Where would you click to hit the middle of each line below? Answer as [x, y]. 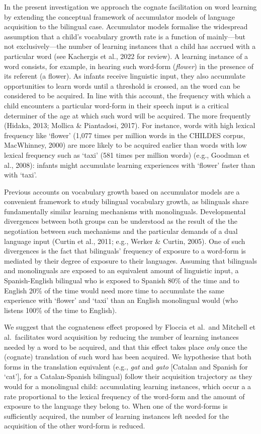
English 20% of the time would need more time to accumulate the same [114, 290]
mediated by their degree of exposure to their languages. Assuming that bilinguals [131, 260]
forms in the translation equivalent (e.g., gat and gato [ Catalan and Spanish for [126, 366]
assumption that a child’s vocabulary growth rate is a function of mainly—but [125, 36]
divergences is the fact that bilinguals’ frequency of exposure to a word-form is [125, 251]
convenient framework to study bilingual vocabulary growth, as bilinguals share [126, 201]
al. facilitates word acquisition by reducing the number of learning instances [121, 337]
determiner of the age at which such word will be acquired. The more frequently [127, 115]
